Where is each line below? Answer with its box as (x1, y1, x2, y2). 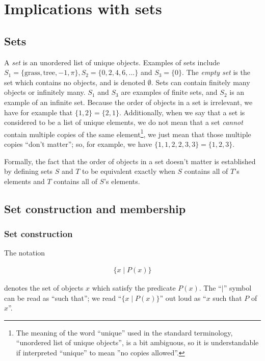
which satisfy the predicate (92, 282, 176, 293)
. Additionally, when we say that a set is (119, 107, 245, 117)
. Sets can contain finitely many (151, 76, 250, 87)
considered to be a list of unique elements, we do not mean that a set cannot (4, 117, 243, 127)
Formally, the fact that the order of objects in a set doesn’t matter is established (4, 156, 256, 166)
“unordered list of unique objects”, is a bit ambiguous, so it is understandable (16, 337, 259, 348)
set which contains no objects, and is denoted (4, 76, 146, 87)
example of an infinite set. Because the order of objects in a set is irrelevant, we (4, 96, 253, 107)
